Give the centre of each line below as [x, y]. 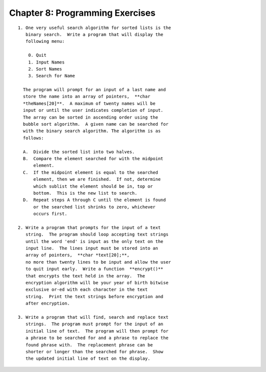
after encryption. [48, 304]
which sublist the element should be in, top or [93, 186]
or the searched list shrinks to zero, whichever [94, 207]
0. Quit [37, 55]
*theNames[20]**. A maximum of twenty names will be [89, 103]
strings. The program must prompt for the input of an [94, 324]
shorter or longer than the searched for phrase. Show [94, 352]
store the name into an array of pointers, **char [86, 97]
